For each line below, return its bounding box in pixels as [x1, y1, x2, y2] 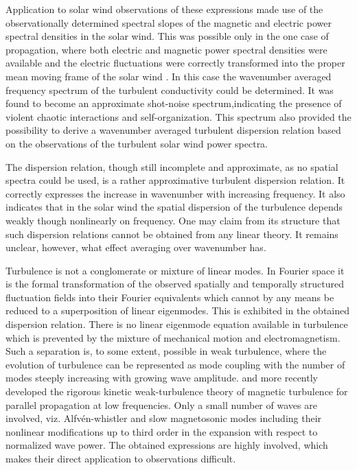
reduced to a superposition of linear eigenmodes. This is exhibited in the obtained [5, 303, 350, 318]
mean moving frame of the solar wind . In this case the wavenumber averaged [5, 69, 332, 83]
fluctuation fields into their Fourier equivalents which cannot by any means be [5, 290, 334, 304]
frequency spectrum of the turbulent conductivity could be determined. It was [5, 82, 334, 97]
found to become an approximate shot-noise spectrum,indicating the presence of [5, 96, 342, 110]
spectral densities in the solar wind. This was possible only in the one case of [5, 29, 329, 43]
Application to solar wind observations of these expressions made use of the [5, 2, 323, 16]
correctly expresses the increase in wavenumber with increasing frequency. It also [5, 186, 345, 200]
